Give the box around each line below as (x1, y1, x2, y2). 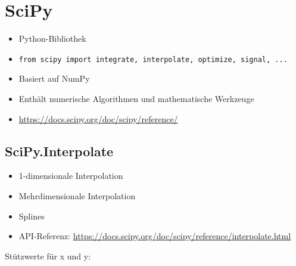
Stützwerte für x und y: (5, 249, 91, 262)
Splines (18, 209, 45, 222)
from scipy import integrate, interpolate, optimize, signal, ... (18, 55, 288, 64)
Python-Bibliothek (18, 32, 86, 45)
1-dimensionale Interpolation (18, 169, 123, 182)
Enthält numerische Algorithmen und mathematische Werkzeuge (18, 92, 254, 104)
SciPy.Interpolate (5, 141, 114, 160)
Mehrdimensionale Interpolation (18, 189, 136, 202)
